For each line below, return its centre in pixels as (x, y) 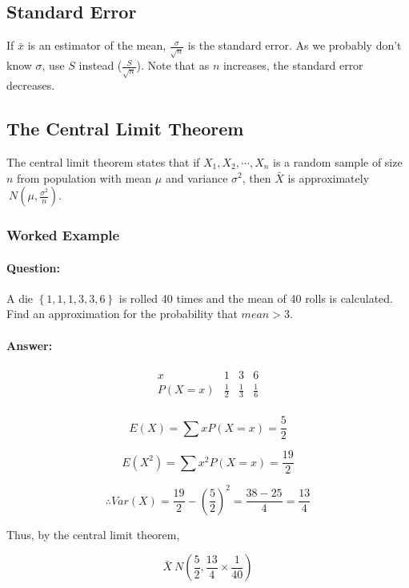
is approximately (329, 177)
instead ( (100, 65)
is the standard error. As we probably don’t (295, 45)
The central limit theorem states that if (103, 161)
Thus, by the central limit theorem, (93, 534)
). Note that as (173, 65)
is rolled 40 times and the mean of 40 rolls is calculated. (256, 298)
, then (257, 177)
